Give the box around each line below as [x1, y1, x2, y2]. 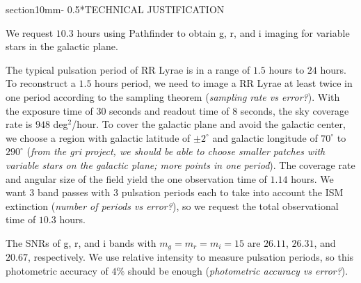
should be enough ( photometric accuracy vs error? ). [127, 263, 348, 277]
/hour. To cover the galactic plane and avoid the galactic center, [72, 117, 346, 131]
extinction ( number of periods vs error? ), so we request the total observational [6, 198, 339, 213]
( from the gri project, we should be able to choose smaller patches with [26, 144, 326, 159]
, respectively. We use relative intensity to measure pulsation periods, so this [27, 250, 354, 264]
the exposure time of [6, 103, 93, 118]
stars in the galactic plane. [6, 39, 118, 54]
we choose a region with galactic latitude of [6, 130, 191, 145]
